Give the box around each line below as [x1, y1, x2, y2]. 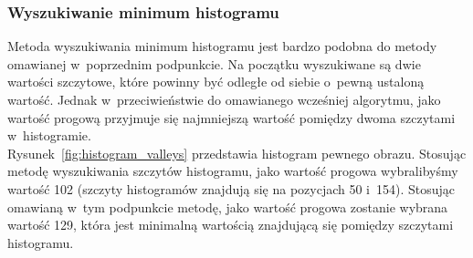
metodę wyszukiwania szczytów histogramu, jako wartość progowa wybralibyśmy [7, 161, 458, 181]
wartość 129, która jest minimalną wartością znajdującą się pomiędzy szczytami [7, 215, 454, 234]
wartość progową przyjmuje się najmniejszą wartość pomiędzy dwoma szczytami [7, 108, 456, 127]
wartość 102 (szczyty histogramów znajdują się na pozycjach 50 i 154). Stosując [7, 179, 456, 198]
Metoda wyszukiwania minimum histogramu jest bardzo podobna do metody [7, 36, 437, 56]
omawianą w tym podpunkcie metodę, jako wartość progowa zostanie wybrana [7, 197, 448, 216]
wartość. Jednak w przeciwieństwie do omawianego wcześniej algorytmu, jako [7, 90, 441, 108]
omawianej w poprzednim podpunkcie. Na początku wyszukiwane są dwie [7, 54, 421, 73]
